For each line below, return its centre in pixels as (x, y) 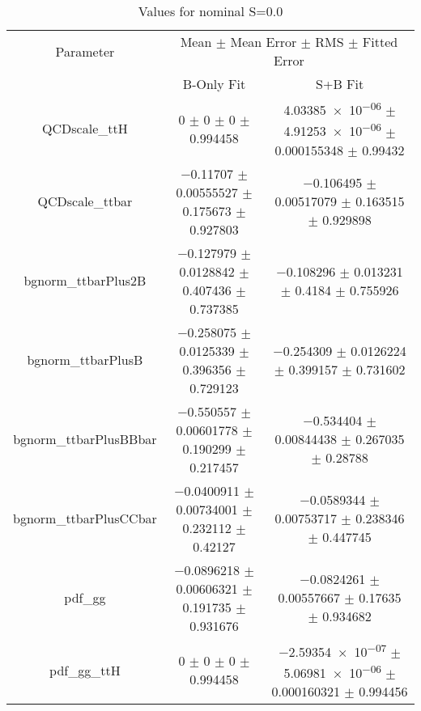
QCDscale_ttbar (85, 201)
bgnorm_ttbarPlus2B (85, 281)
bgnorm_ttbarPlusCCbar (85, 518)
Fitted (380, 42)
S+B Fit (340, 84)
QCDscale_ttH (85, 129)
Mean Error (264, 42)
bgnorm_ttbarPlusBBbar (85, 439)
